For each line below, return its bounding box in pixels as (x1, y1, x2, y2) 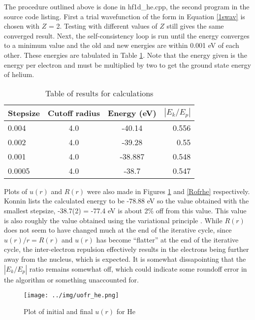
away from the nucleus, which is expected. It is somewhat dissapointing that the (4, 253, 246, 264)
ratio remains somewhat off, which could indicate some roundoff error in (29, 263, 247, 274)
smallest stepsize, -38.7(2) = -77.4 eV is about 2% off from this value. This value (4, 205, 247, 215)
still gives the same (166, 21, 224, 31)
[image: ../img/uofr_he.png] (24, 292, 119, 299)
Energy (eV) (108, 107, 157, 119)
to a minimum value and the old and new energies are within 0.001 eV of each (4, 40, 239, 50)
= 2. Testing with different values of (48, 21, 158, 31)
